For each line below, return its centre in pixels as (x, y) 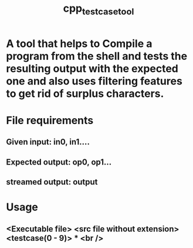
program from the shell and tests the (97, 56)
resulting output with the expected (92, 68)
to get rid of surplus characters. (85, 93)
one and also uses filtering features (94, 81)
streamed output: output (52, 182)
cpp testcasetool (99, 9)
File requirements (50, 120)
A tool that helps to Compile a (79, 43)
